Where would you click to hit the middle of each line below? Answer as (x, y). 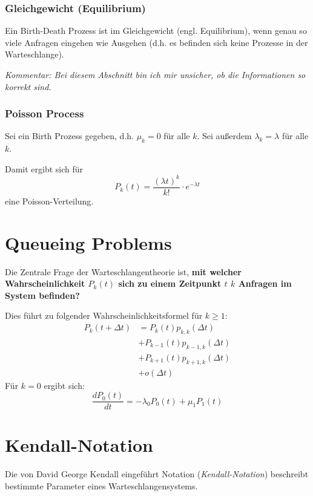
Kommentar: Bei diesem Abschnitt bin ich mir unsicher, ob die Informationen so (155, 74)
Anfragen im (265, 283)
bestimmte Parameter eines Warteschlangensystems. (101, 485)
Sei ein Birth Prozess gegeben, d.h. (69, 136)
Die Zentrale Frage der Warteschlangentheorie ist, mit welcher (123, 271)
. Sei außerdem (224, 136)
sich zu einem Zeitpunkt (170, 283)
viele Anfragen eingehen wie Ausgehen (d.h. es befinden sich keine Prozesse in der (156, 42)
